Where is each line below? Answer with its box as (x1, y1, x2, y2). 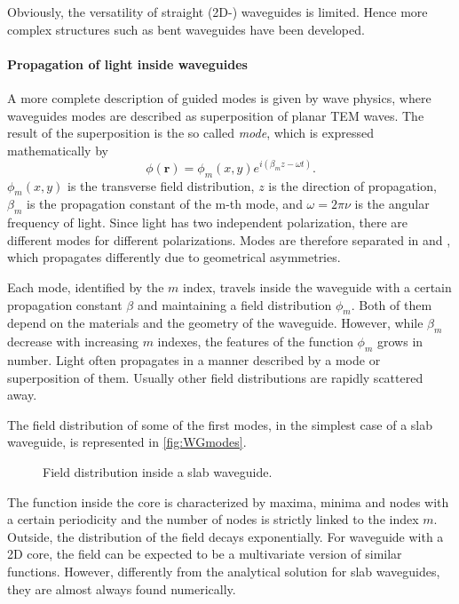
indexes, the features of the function (157, 332, 353, 351)
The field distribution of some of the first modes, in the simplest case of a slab (7, 415, 432, 433)
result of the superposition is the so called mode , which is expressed (7, 123, 374, 142)
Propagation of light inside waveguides (7, 54, 248, 73)
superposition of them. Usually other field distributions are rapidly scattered (7, 368, 423, 386)
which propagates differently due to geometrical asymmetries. (7, 248, 341, 266)
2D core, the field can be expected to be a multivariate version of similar (7, 544, 402, 563)
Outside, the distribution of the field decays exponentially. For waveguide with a (7, 527, 444, 545)
